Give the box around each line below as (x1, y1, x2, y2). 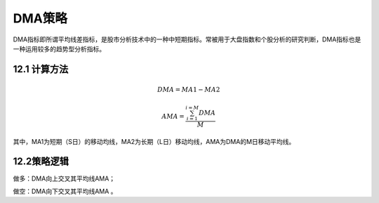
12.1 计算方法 (13, 63, 69, 75)
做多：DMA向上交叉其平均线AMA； (13, 174, 116, 183)
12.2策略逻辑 (13, 155, 69, 168)
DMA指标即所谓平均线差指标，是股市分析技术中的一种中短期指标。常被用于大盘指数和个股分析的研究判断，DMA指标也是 (13, 35, 361, 44)
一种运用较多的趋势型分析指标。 (13, 44, 105, 53)
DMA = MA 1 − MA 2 (157, 86, 220, 94)
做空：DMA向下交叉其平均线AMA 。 (13, 187, 117, 195)
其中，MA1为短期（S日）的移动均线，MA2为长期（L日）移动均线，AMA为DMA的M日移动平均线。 (13, 137, 295, 145)
